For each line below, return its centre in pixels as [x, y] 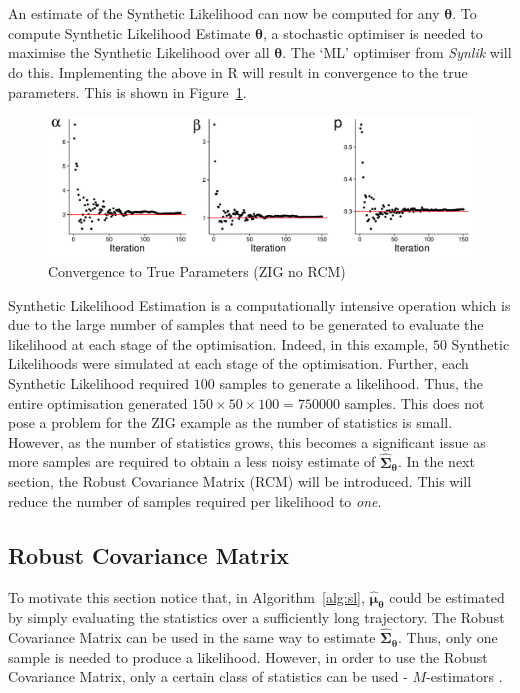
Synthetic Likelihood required [99, 382]
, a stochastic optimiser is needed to [372, 32]
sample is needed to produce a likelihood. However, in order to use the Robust [248, 656]
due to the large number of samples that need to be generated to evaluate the [246, 324]
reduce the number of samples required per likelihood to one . [195, 500]
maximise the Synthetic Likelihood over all [139, 52]
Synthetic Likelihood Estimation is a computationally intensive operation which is [259, 304]
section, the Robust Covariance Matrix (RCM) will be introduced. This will [240, 481]
